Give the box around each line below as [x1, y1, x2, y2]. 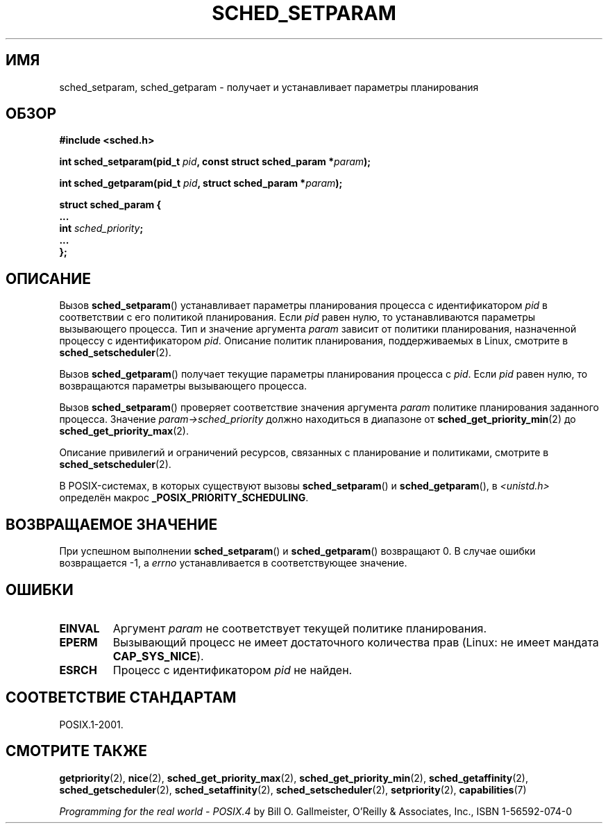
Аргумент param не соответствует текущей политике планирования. [112, 621, 487, 635]
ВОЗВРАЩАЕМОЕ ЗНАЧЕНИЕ [6, 515, 218, 533]
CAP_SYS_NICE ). [112, 648, 204, 663]
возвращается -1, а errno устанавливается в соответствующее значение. [59, 557, 407, 569]
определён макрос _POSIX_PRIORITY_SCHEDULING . [59, 492, 309, 504]
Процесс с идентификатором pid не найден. [112, 662, 353, 677]
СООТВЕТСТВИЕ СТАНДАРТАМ [6, 689, 237, 707]
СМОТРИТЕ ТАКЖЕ [6, 742, 148, 760]
